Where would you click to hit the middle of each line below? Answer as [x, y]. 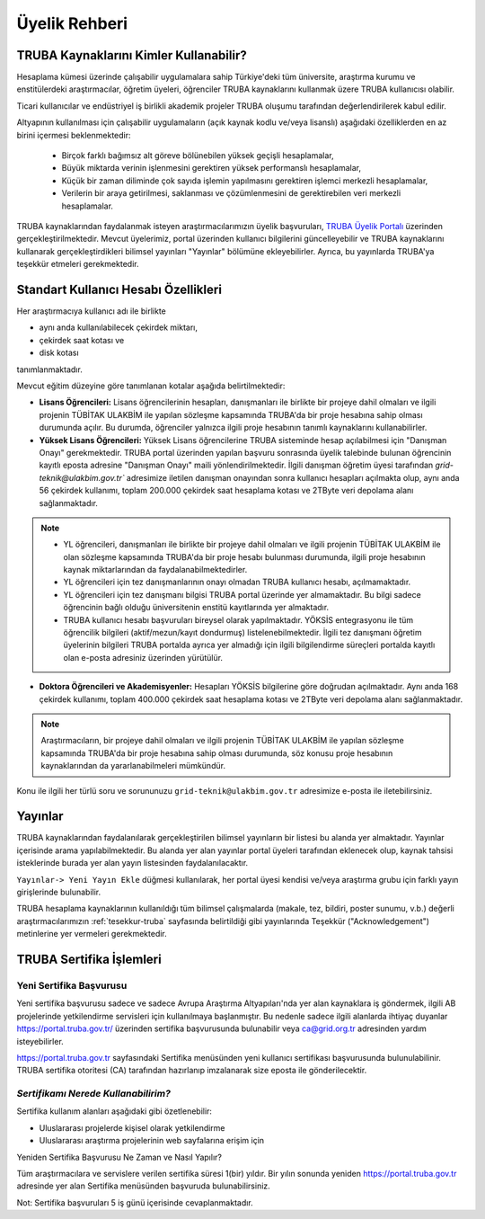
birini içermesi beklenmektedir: [74, 135]
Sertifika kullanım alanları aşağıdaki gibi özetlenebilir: [115, 1111]
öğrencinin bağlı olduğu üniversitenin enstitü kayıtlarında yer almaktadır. [196, 608]
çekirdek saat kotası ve [82, 340]
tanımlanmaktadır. [49, 369]
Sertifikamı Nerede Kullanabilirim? [93, 1094]
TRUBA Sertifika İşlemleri [89, 959]
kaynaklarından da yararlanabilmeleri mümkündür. [133, 766]
